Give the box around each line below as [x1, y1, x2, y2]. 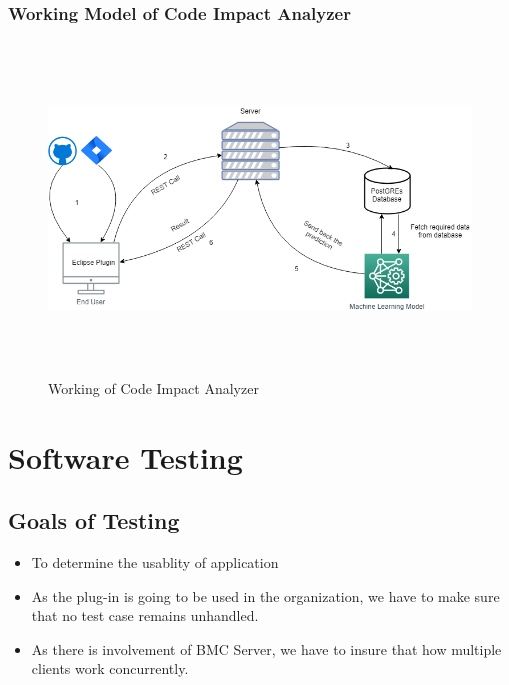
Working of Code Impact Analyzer [48, 377, 259, 398]
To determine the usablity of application [31, 552, 279, 573]
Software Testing [8, 436, 243, 477]
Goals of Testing [8, 505, 180, 536]
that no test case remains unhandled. [31, 605, 259, 626]
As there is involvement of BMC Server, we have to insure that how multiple [31, 638, 502, 659]
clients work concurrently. [31, 658, 189, 679]
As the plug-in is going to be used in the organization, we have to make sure [31, 585, 500, 606]
